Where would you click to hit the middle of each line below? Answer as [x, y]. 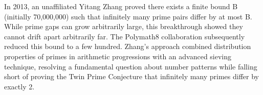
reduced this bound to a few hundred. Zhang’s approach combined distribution [128, 46]
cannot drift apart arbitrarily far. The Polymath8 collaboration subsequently [125, 36]
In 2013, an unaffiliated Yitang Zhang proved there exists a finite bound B [121, 6]
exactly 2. [19, 86]
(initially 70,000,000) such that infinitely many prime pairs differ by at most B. [128, 16]
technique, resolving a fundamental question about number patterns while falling [131, 66]
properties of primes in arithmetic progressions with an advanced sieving [118, 56]
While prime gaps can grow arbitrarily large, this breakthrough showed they [124, 26]
